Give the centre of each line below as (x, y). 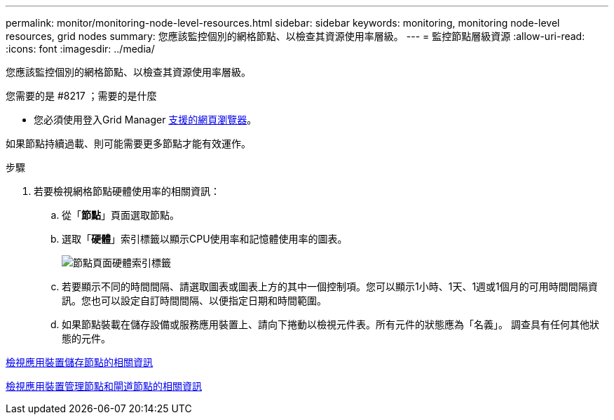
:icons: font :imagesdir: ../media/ (80, 49)
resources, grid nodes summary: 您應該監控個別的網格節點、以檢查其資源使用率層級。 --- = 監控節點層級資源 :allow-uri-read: (295, 36)
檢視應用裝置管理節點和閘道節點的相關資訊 (104, 386)
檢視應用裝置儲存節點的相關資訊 (79, 362)
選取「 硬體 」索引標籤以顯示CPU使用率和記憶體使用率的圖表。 (205, 239)
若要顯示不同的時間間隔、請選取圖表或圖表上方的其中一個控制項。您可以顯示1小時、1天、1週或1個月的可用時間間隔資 (330, 286)
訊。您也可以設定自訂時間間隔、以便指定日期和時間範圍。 (194, 300)
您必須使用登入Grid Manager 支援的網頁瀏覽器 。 (145, 120)
